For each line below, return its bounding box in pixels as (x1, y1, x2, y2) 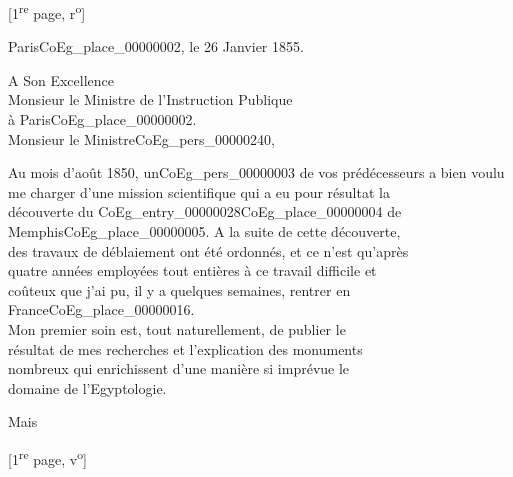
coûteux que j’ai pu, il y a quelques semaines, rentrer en (8, 279, 351, 300)
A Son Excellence (8, 69, 114, 90)
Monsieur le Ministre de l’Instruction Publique (8, 89, 293, 110)
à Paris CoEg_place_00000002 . (8, 109, 197, 130)
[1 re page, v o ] (8, 445, 88, 469)
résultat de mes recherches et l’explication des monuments (8, 338, 363, 359)
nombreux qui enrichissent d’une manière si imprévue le (8, 358, 350, 379)
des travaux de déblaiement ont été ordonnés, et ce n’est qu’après (8, 240, 409, 261)
